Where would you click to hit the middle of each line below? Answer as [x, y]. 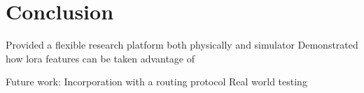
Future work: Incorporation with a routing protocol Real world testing [156, 82]
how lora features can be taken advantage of [100, 58]
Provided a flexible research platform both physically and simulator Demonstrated [182, 45]
